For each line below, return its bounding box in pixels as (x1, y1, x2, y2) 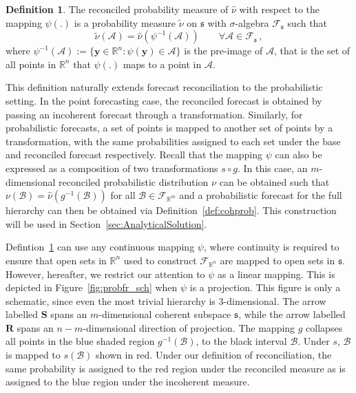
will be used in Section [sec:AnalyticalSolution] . (6, 216, 207, 231)
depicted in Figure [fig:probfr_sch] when (6, 280, 178, 295)
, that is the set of (273, 43, 350, 58)
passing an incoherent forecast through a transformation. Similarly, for (6, 107, 303, 121)
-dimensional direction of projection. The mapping (83, 320, 295, 334)
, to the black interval (196, 334, 287, 348)
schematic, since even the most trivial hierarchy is (6, 293, 216, 308)
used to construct (123, 253, 197, 267)
